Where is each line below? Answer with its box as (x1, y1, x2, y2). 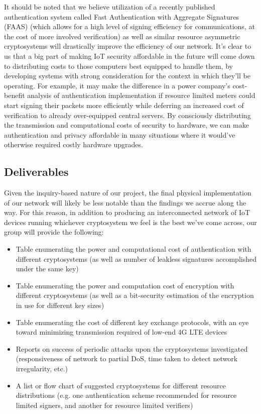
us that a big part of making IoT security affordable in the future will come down (4, 50, 255, 61)
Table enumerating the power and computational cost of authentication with (16, 244, 251, 254)
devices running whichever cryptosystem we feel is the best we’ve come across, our (4, 217, 257, 227)
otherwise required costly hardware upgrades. (4, 139, 143, 150)
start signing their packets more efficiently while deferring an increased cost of (4, 99, 244, 110)
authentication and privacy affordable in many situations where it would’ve (4, 129, 235, 140)
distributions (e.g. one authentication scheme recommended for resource (16, 390, 237, 400)
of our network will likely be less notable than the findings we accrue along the (4, 197, 246, 208)
